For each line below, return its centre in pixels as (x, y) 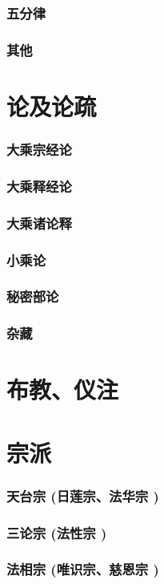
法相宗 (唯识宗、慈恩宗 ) (83, 569)
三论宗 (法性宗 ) (57, 532)
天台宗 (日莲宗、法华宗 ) (83, 495)
